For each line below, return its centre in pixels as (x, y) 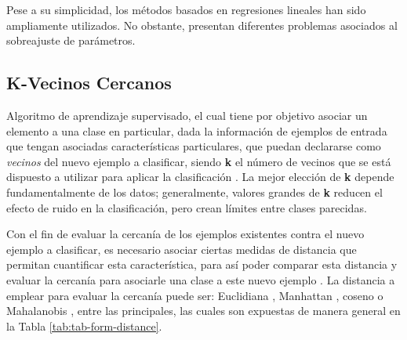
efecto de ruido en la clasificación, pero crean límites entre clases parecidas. (187, 207)
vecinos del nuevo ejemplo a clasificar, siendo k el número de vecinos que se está (199, 161)
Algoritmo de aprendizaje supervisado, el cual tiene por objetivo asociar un (187, 115)
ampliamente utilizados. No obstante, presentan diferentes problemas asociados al (202, 25)
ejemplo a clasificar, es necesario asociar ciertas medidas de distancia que (182, 249)
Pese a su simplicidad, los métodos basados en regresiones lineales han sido (186, 9)
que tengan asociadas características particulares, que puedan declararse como (194, 146)
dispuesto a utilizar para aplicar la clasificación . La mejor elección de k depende (200, 177)
